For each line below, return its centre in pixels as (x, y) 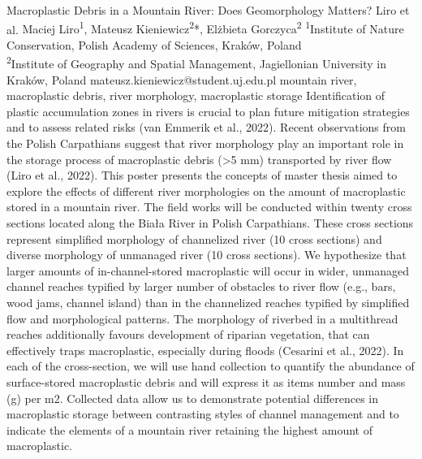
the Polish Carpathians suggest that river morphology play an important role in (205, 143)
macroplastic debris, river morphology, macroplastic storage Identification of (196, 95)
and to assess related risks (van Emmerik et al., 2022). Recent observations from (206, 127)
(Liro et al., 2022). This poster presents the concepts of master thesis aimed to (202, 175)
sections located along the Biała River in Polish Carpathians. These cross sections (210, 223)
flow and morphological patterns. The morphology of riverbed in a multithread (202, 318)
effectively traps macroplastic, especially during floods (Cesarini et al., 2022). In (205, 350)
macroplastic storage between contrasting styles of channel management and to (203, 414)
